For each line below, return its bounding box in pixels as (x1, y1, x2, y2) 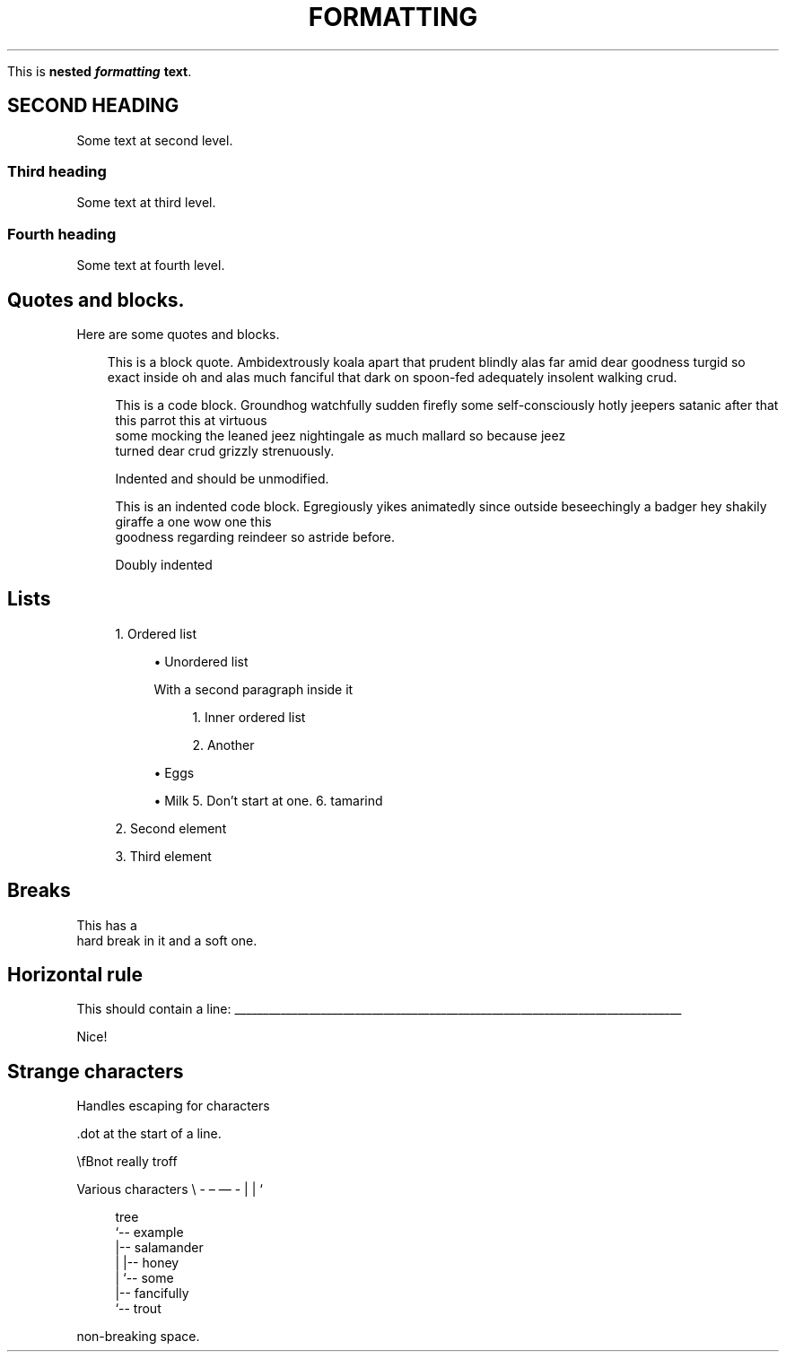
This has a (76, 917, 137, 933)
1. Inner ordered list (192, 709, 306, 725)
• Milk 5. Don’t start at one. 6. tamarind (153, 792, 383, 808)
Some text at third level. (76, 195, 216, 211)
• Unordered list (153, 653, 249, 669)
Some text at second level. (76, 132, 233, 148)
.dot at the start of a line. (76, 1126, 222, 1142)
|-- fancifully (115, 1285, 189, 1302)
